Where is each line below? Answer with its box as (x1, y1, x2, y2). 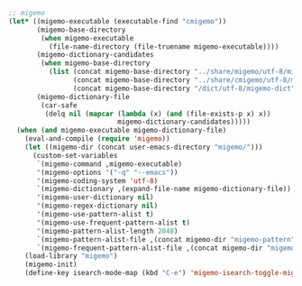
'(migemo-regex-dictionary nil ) (36, 201, 159, 211)
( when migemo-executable (41, 33, 134, 42)
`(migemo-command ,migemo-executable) (36, 159, 182, 169)
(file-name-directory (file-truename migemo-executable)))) (48, 42, 279, 51)
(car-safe (41, 100, 78, 110)
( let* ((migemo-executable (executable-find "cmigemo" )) (8, 16, 227, 26)
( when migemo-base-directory (41, 59, 151, 68)
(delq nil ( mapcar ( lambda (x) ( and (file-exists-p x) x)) (44, 109, 271, 118)
